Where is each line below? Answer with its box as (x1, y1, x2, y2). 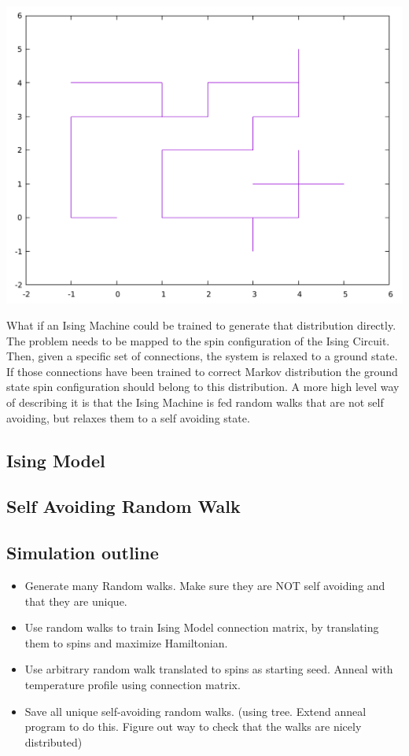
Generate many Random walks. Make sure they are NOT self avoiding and (24, 577, 385, 594)
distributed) (24, 733, 83, 750)
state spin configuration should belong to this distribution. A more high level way (6, 378, 400, 395)
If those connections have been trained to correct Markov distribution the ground (6, 363, 398, 379)
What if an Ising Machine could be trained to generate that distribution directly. (6, 317, 396, 334)
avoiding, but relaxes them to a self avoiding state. (6, 409, 250, 426)
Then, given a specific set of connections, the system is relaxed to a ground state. (6, 348, 398, 364)
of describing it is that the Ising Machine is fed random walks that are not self (6, 394, 384, 411)
